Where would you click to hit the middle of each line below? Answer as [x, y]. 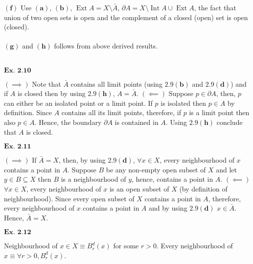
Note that [46, 84]
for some [126, 246]
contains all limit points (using [116, 84]
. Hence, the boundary [68, 122]
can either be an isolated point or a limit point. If [78, 103]
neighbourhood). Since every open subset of [69, 198]
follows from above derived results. [106, 46]
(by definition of [203, 188]
